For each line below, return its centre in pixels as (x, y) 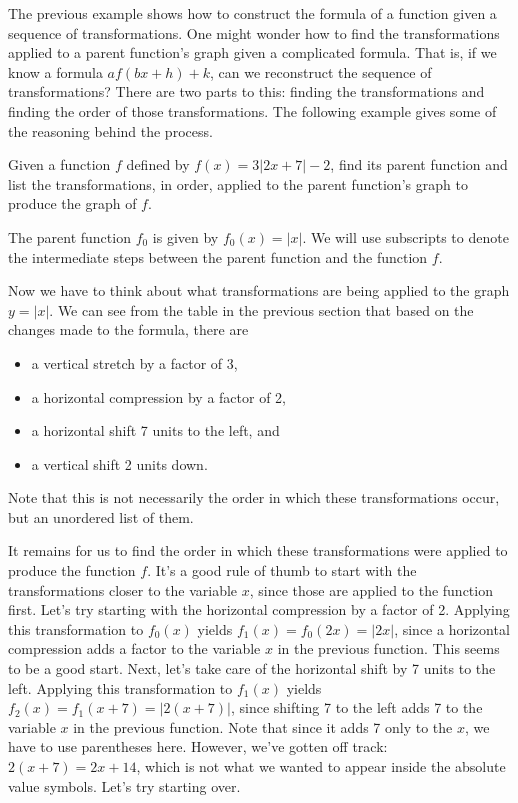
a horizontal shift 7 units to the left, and (155, 430)
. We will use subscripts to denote (405, 236)
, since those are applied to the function (371, 589)
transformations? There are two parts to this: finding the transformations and (246, 91)
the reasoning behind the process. (110, 130)
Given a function (59, 164)
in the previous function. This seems (388, 648)
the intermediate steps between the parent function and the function (218, 256)
